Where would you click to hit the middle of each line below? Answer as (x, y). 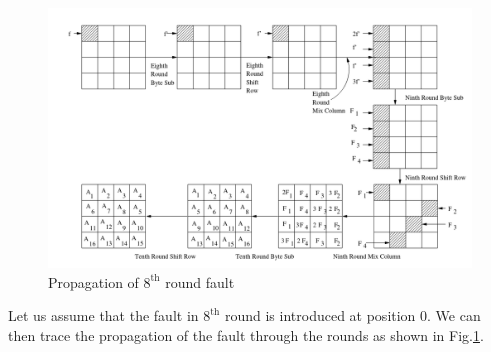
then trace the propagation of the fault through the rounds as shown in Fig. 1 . (246, 334)
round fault (200, 281)
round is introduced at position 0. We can (352, 315)
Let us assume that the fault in (103, 315)
